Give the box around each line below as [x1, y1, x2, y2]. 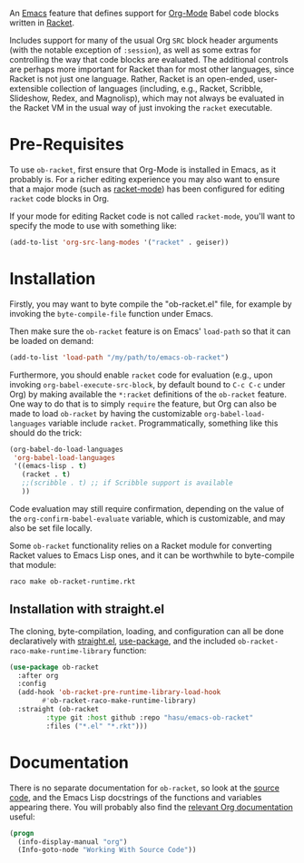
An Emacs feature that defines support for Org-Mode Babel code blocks [9, 8, 279, 18]
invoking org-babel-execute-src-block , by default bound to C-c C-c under [9, 378, 286, 389]
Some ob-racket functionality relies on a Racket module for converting [9, 540, 272, 551]
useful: [9, 811, 35, 822]
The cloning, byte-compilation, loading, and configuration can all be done [9, 625, 284, 636]
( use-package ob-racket [9, 662, 100, 672]
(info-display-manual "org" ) [17, 837, 128, 847]
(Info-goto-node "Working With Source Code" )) [17, 846, 197, 855]
